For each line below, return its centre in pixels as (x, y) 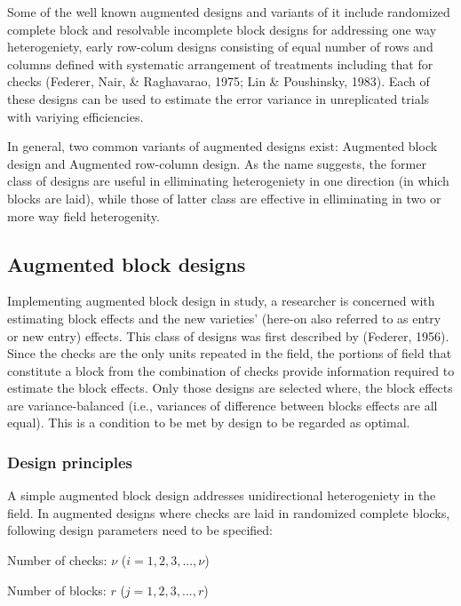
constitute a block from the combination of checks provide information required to (231, 370)
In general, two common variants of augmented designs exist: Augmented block (223, 146)
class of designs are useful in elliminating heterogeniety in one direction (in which (228, 181)
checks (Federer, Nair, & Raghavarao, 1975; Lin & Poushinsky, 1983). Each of (219, 81)
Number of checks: (57, 560)
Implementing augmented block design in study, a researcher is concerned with (221, 301)
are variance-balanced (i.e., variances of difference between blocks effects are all (223, 405)
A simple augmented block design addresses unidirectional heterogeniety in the (222, 495)
